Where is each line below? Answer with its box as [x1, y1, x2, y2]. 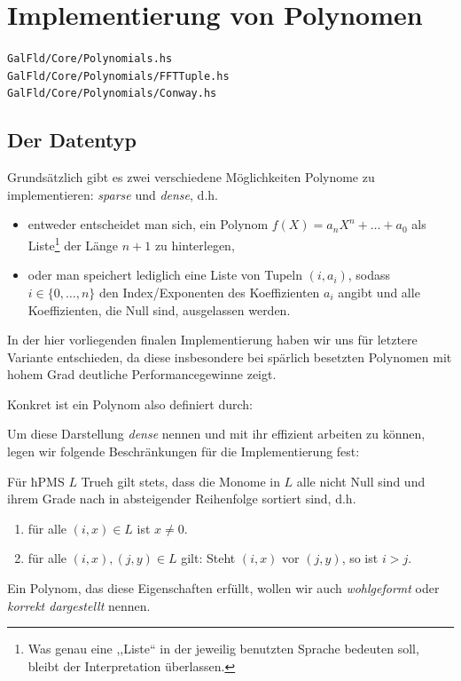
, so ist [341, 549, 379, 567]
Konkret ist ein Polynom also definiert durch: [7, 394, 253, 413]
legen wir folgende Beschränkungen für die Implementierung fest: [7, 442, 360, 461]
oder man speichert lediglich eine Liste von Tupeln [27, 265, 302, 284]
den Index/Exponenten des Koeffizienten [98, 282, 320, 301]
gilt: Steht [181, 549, 236, 567]
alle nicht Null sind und [296, 471, 426, 490]
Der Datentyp [7, 126, 137, 154]
